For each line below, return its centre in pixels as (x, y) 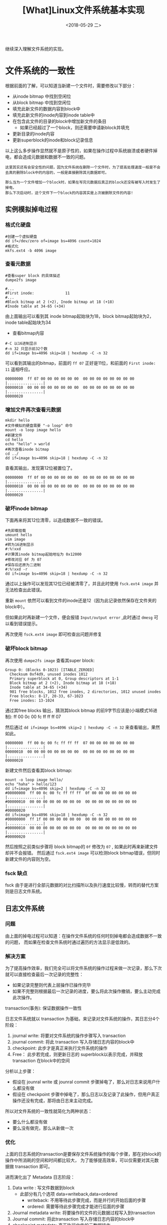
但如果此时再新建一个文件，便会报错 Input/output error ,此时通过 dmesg (79, 617)
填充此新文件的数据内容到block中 (46, 108)
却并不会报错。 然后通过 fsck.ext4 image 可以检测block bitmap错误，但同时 (83, 853)
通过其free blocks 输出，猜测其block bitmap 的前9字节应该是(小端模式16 (79, 710)
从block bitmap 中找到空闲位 (42, 102)
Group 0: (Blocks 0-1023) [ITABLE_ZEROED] (50, 670)
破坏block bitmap (26, 649)
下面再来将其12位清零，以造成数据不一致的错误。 (55, 520)
